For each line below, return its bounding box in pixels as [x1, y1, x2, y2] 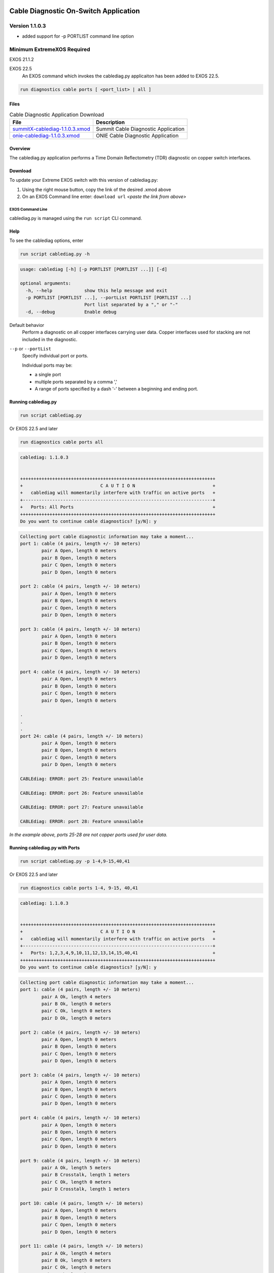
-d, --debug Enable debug [25, 309, 117, 315]
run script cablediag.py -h [20, 251, 90, 257]
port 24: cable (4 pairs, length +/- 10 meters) [20, 733, 144, 739]
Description [95, 119, 125, 126]
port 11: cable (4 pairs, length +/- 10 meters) [20, 1243, 144, 1249]
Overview [9, 145, 30, 151]
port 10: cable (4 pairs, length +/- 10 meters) [20, 1200, 144, 1206]
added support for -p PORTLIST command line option [22, 33, 134, 39]
